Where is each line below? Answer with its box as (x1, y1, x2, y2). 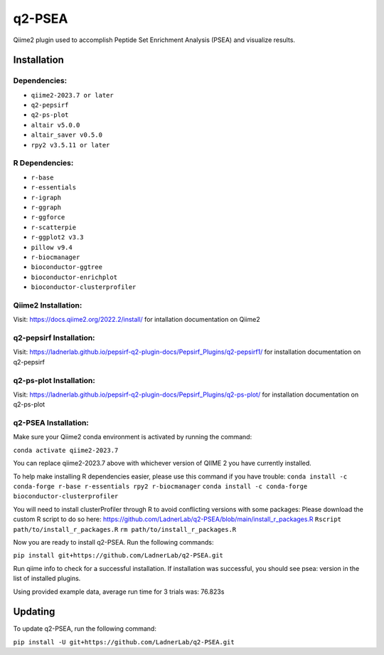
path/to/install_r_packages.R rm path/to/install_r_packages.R (13, 525, 237, 533)
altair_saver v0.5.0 (31, 131, 103, 139)
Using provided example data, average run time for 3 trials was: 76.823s (13, 587, 225, 596)
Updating (13, 606, 55, 618)
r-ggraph (31, 203, 62, 211)
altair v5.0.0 (31, 121, 80, 129)
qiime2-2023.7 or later (31, 91, 114, 99)
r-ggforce (31, 214, 65, 221)
